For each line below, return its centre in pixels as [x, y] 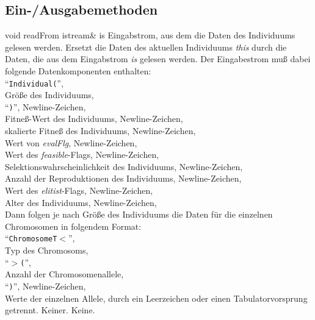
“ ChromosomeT [31, 238]
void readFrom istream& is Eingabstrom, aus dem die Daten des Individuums [150, 35]
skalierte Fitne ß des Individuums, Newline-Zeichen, [100, 131]
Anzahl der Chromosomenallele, [64, 274]
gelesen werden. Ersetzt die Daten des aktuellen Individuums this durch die [146, 47]
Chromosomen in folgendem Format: [73, 226]
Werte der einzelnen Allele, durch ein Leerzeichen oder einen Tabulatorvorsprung [156, 298]
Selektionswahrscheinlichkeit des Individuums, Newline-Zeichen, [124, 166]
